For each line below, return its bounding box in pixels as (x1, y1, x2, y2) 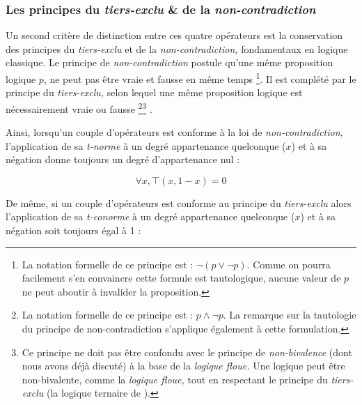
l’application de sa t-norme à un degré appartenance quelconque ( (6, 138, 286, 153)
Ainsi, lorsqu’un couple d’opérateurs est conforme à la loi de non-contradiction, (6, 125, 343, 139)
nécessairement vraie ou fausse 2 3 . (6, 99, 152, 116)
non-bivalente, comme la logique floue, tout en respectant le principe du (22, 372, 328, 386)
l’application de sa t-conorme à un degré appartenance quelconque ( (6, 209, 295, 224)
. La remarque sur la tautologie (223, 307, 356, 322)
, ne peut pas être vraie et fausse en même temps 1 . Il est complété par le (43, 70, 356, 86)
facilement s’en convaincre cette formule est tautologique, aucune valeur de (22, 270, 341, 285)
